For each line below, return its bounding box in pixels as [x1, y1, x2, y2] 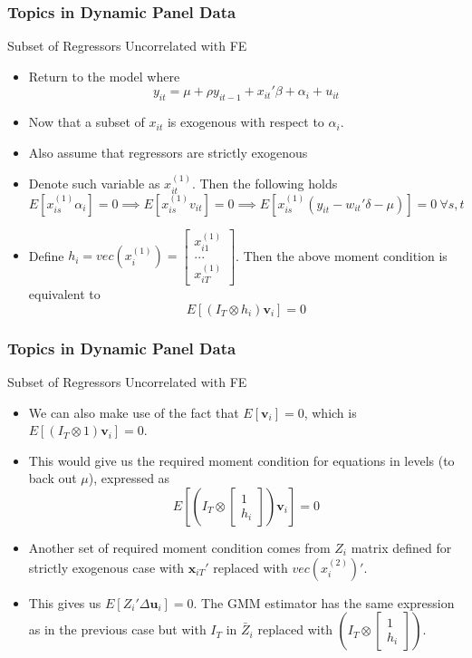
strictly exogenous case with [28, 557, 185, 576]
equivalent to [28, 285, 101, 304]
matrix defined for [351, 537, 452, 556]
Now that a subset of [28, 112, 145, 131]
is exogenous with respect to [167, 112, 324, 131]
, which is [303, 402, 357, 421]
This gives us [28, 593, 101, 612]
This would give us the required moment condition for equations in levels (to [28, 450, 455, 469]
